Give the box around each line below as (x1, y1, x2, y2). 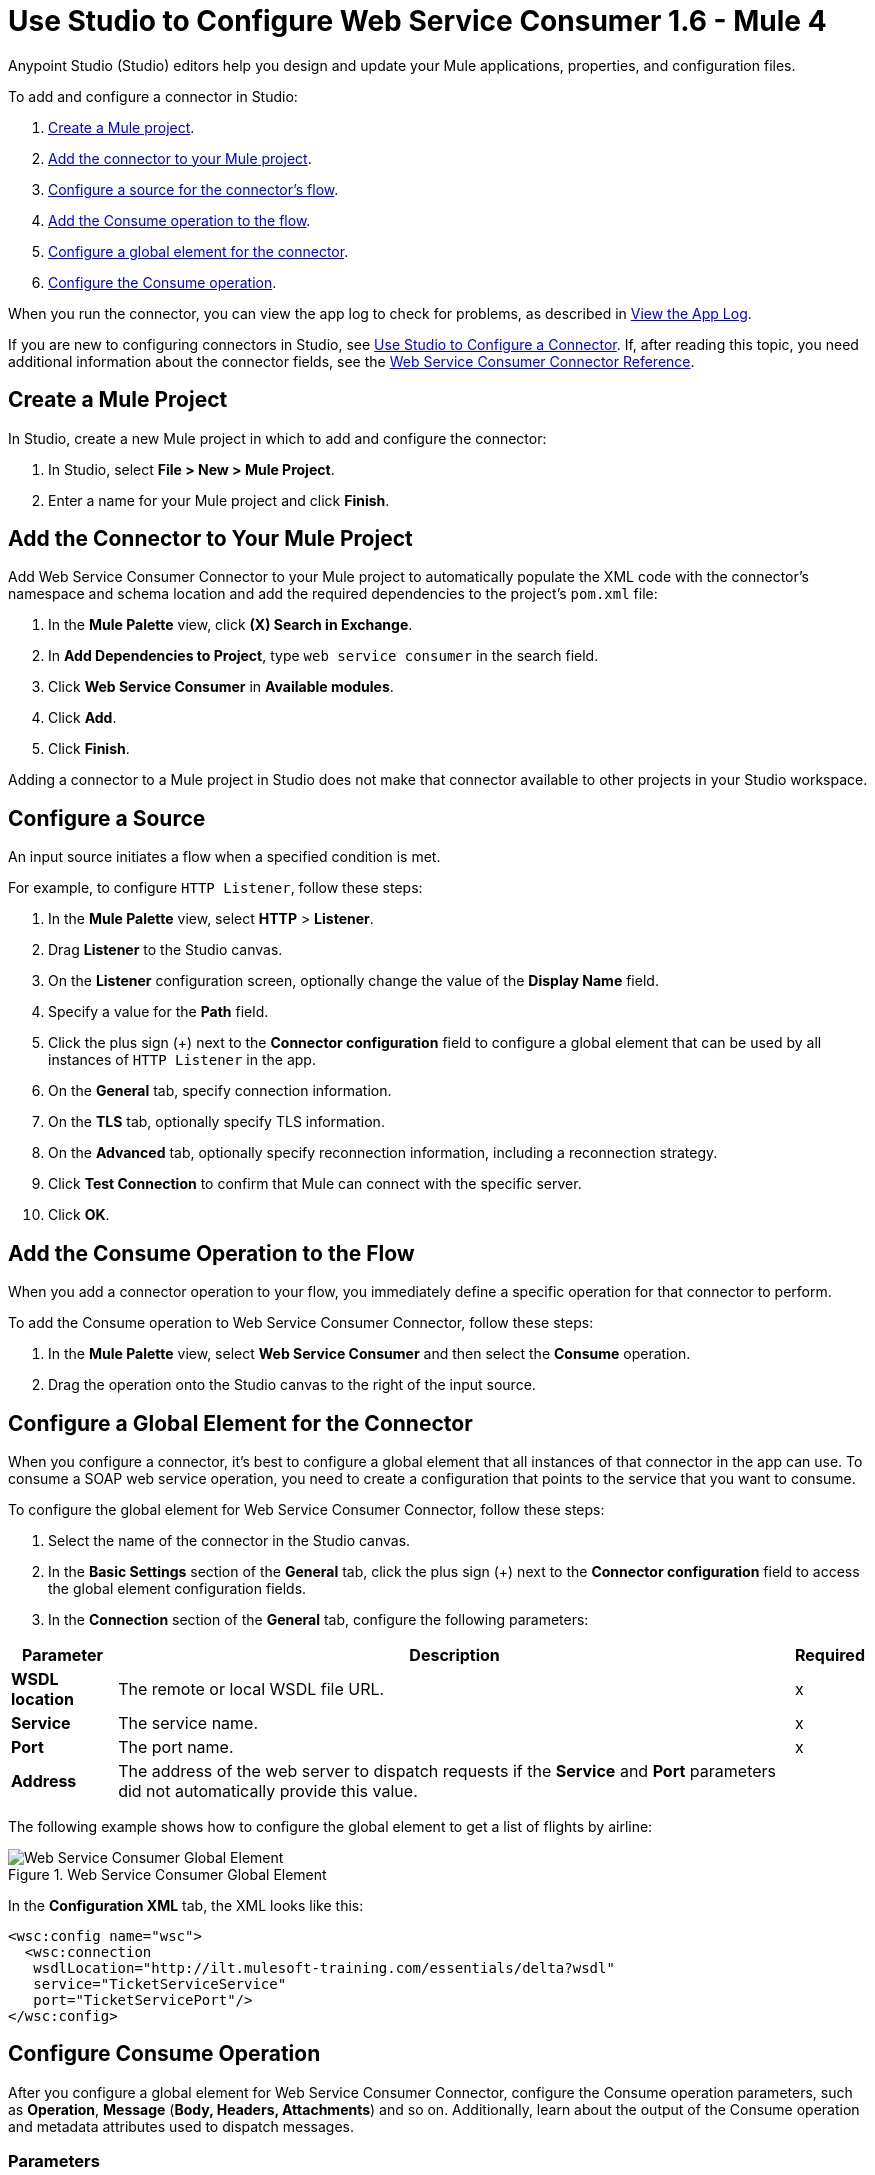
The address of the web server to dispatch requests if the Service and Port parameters (118, 1760, 777, 1781)
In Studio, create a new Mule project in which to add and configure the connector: (8, 429, 547, 447)
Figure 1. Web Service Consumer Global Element (8, 1865, 327, 1883)
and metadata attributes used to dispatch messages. (8, 2117, 354, 2135)
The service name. (118, 1712, 259, 1733)
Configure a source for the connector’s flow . (48, 180, 339, 198)
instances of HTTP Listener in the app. (48, 1051, 316, 1069)
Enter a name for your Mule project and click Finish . (48, 491, 390, 509)
